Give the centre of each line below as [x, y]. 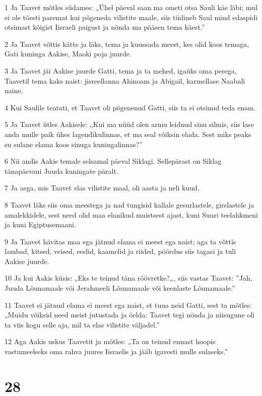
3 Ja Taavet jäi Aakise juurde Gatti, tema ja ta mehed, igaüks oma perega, [121, 70]
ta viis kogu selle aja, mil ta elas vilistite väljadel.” [82, 324]
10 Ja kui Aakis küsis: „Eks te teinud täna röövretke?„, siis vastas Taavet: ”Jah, [128, 278]
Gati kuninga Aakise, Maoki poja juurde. [68, 54]
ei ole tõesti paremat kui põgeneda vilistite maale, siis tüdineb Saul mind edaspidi [131, 17]
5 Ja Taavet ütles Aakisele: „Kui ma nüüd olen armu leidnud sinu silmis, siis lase [129, 124]
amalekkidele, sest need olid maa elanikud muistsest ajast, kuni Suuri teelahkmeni [131, 214]
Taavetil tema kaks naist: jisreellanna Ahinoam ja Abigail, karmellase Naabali [125, 80]
